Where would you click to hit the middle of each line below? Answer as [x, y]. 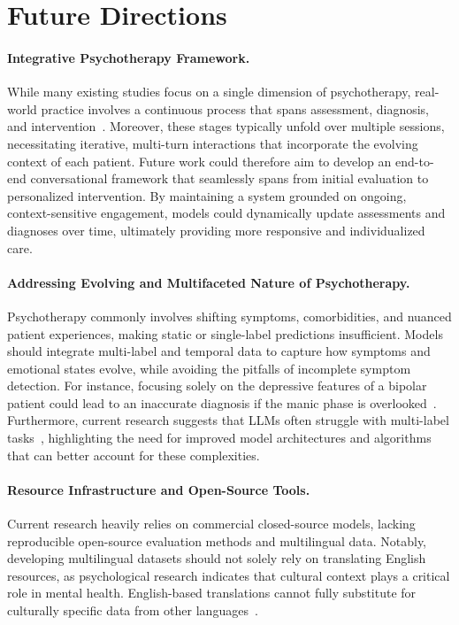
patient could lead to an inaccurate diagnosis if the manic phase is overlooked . [222, 402]
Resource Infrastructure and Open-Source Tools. [159, 489]
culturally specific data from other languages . [133, 610]
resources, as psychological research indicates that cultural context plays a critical [229, 575]
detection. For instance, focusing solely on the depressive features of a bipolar [217, 386]
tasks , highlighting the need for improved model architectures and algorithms [219, 438]
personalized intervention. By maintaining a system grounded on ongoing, [207, 195]
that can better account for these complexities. [134, 455]
